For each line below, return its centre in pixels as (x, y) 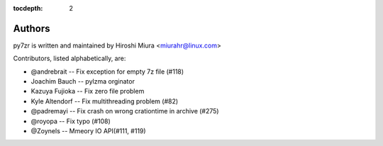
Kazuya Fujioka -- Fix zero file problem (88, 91)
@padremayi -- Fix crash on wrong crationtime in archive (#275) (125, 111)
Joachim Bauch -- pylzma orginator (83, 82)
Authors (32, 28)
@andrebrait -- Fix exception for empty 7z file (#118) (107, 72)
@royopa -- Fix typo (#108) (71, 121)
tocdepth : (28, 8)
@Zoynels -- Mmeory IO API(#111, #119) (88, 131)
